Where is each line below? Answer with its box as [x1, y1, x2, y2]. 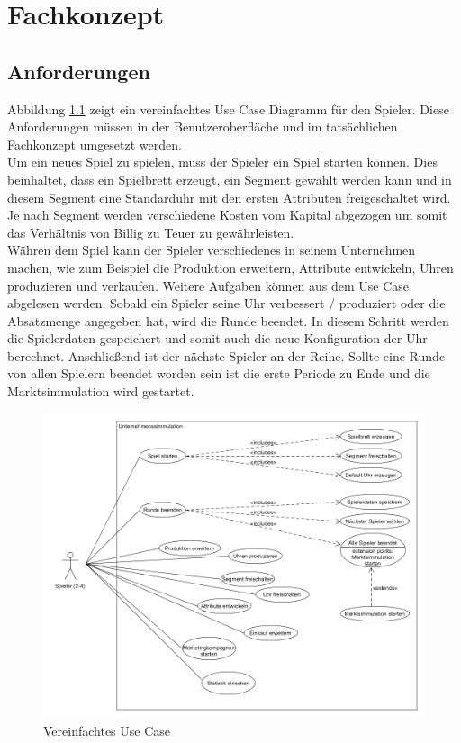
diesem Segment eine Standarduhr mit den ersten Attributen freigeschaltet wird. [7, 187, 451, 206]
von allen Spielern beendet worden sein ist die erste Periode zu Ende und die [7, 364, 430, 383]
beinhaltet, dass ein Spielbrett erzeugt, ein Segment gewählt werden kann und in [7, 169, 452, 188]
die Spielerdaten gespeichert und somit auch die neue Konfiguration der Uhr [7, 329, 428, 348]
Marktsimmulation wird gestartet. [7, 382, 194, 401]
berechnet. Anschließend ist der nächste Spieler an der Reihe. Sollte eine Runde [7, 346, 446, 365]
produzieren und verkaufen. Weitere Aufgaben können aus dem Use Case [7, 276, 410, 294]
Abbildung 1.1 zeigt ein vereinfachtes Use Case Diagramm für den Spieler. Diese [7, 99, 449, 118]
